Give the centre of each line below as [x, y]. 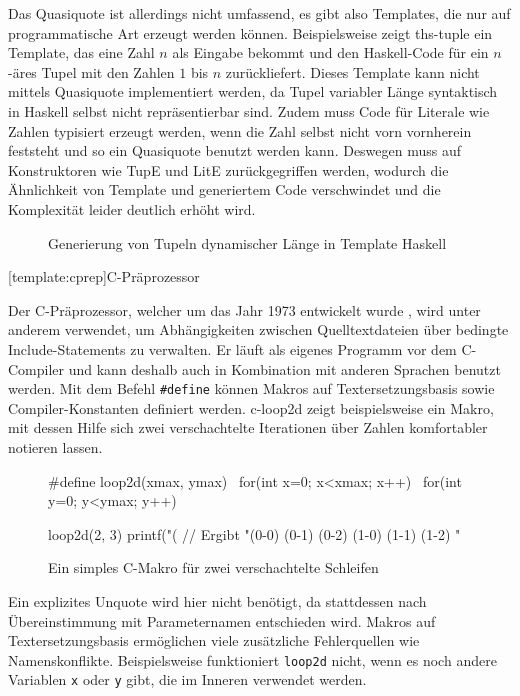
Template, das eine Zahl [81, 52]
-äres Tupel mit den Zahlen [91, 71]
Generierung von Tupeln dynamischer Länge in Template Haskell [247, 242]
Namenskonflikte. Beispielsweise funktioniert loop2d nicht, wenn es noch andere [252, 659]
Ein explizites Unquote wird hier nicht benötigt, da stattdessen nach [217, 600]
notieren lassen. [55, 446]
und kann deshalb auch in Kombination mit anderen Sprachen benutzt [284, 368]
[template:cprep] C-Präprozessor [104, 276]
